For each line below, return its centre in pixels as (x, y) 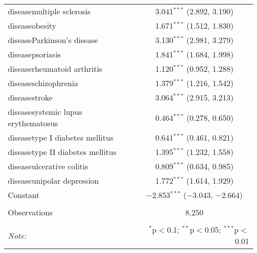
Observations (30, 212)
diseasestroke (30, 97)
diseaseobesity (32, 25)
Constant (24, 195)
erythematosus (33, 123)
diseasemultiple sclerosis (49, 11)
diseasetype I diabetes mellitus (61, 137)
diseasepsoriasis (35, 54)
